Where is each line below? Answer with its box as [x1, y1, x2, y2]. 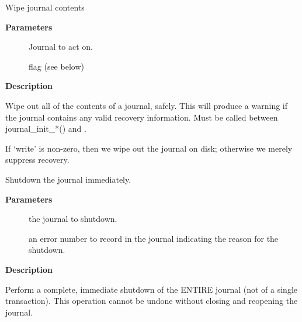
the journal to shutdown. [29, 213, 117, 225]
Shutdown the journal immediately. [5, 173, 131, 185]
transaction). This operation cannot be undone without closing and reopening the [5, 294, 298, 307]
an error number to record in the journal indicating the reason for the [29, 232, 279, 244]
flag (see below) [29, 60, 84, 72]
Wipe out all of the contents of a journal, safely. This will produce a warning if [5, 99, 287, 111]
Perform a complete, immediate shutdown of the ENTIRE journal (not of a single [5, 283, 297, 295]
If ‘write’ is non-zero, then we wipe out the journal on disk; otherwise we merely [5, 142, 293, 154]
